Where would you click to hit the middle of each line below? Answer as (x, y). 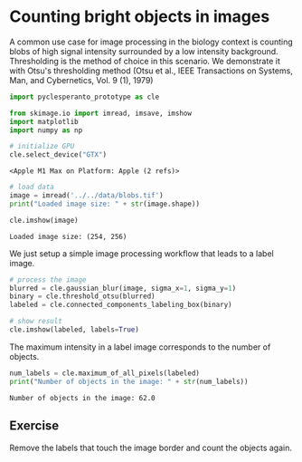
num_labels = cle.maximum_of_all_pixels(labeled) (105, 373)
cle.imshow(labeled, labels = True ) (75, 330)
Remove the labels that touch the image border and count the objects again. (151, 448)
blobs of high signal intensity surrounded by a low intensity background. (144, 51)
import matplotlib (44, 121)
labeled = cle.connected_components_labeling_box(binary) (121, 305)
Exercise (34, 426)
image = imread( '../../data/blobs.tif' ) (87, 196)
